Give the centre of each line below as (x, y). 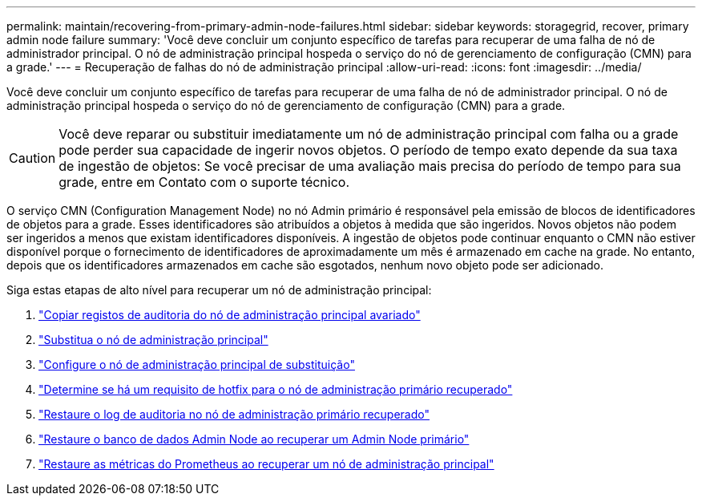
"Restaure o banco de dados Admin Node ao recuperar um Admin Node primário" (254, 439)
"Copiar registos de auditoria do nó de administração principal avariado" (230, 315)
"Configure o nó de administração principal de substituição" (197, 364)
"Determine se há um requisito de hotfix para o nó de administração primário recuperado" (276, 389)
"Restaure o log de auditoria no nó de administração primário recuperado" (234, 414)
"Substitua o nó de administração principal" (153, 340)
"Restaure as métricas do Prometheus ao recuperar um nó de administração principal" (266, 464)
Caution (32, 158)
